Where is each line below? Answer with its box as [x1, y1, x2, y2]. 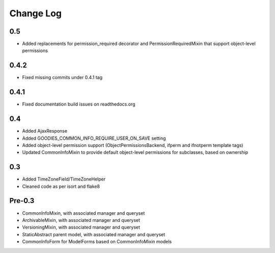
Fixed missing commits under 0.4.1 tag [22, 74, 103, 81]
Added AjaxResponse [22, 128, 68, 134]
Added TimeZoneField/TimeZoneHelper [22, 176, 106, 182]
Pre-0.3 [9, 196, 35, 205]
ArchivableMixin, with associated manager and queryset [22, 217, 140, 223]
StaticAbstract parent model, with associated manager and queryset [22, 231, 166, 237]
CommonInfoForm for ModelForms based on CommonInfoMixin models [22, 239, 172, 245]
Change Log [9, 8, 62, 19]
